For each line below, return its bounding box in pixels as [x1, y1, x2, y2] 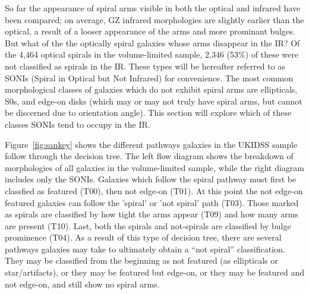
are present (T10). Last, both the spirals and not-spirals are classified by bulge [5, 219, 291, 232]
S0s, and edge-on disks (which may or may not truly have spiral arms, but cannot [5, 94, 302, 107]
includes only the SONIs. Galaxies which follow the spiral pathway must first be [5, 173, 297, 185]
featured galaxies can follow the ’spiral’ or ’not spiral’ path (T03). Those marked [5, 196, 299, 208]
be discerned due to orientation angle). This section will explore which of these [5, 106, 292, 119]
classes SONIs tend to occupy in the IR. [5, 118, 150, 130]
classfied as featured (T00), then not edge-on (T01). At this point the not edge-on [5, 184, 303, 197]
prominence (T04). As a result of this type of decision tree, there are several [5, 231, 282, 244]
